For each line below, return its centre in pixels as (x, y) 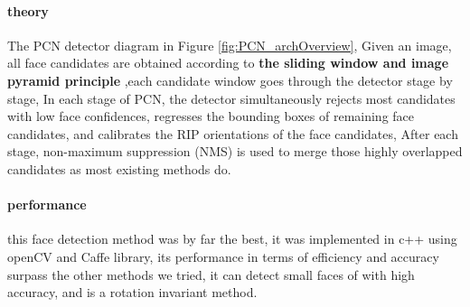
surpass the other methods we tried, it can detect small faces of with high (211, 274)
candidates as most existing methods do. (119, 168)
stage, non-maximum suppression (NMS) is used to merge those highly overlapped (235, 151)
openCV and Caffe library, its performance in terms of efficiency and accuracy (223, 256)
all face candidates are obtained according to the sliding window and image (228, 63)
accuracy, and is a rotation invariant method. (132, 292)
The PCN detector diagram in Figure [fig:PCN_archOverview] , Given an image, (230, 45)
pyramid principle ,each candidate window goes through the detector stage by (230, 80)
